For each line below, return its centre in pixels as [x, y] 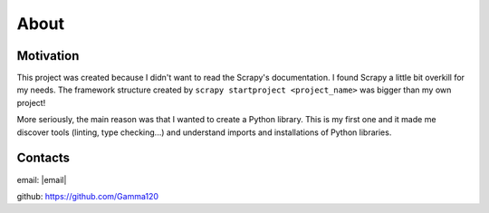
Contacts [43, 158]
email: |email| [42, 179]
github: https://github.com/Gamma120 [87, 196]
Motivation [48, 56]
